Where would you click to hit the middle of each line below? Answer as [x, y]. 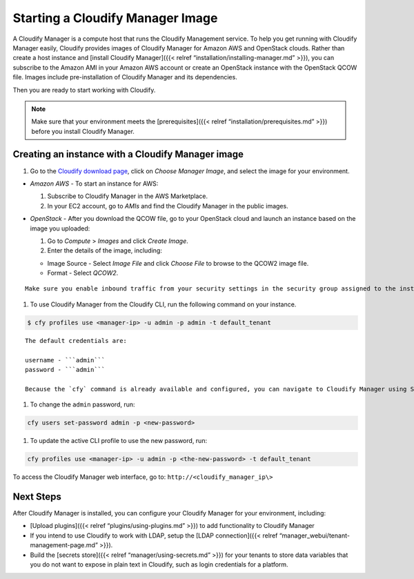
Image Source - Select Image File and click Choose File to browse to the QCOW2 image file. [178, 263]
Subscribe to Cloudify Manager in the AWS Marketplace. [128, 196]
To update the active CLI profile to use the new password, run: [118, 441]
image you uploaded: [60, 228]
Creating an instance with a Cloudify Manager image [128, 154]
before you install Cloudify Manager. [83, 131]
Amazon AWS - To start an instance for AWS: [94, 184]
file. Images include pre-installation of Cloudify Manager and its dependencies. [125, 77]
